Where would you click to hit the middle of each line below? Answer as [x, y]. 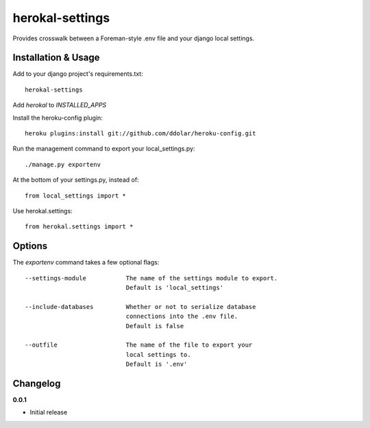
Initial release [49, 412]
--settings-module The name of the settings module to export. [151, 278]
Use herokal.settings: [43, 211]
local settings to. [158, 355]
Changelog [37, 383]
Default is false [155, 326]
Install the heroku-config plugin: [58, 118]
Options [30, 246]
